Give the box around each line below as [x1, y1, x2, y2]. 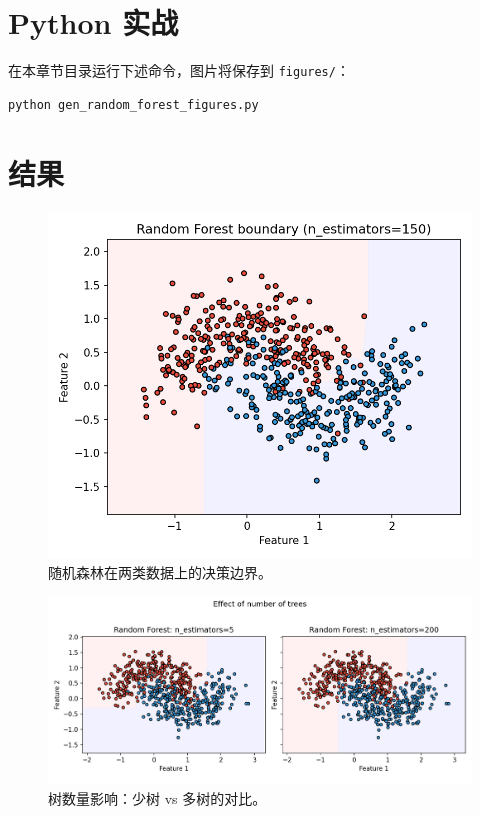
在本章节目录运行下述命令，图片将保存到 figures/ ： [8, 60, 350, 81]
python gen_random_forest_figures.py [8, 97, 259, 112]
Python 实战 [8, 2, 179, 43]
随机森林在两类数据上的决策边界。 [48, 562, 272, 582]
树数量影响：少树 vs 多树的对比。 [48, 787, 267, 808]
